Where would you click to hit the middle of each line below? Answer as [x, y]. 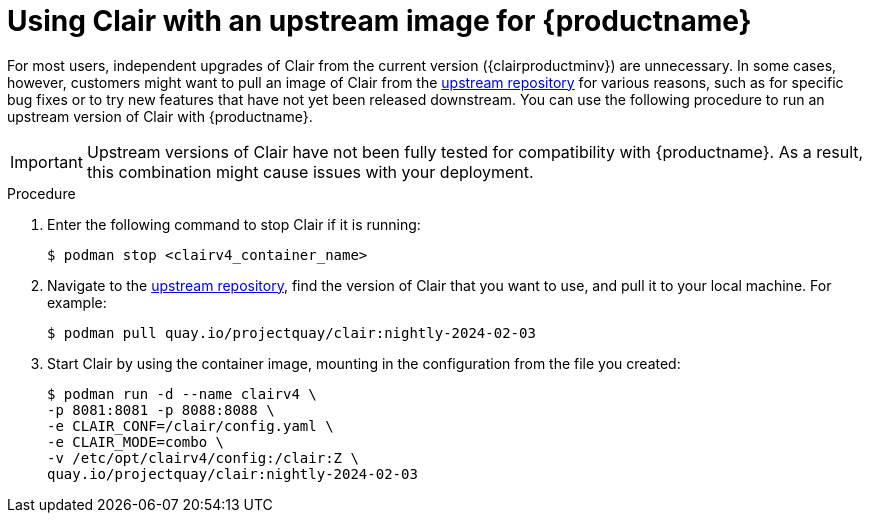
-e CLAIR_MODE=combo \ [136, 441]
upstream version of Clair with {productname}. [160, 116]
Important [46, 161]
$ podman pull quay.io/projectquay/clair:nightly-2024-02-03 [291, 332]
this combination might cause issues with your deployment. [310, 171]
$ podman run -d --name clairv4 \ [182, 393]
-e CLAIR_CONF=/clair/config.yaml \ [190, 425]
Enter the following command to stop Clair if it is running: [234, 224]
